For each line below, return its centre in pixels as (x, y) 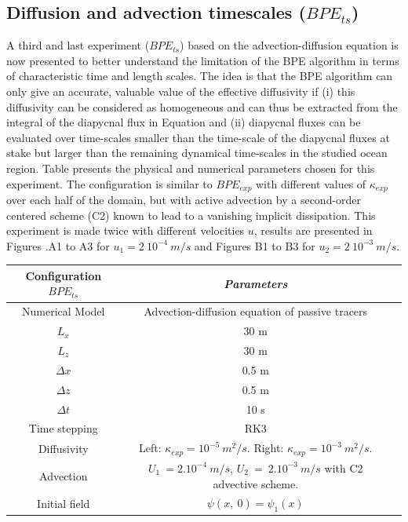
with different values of (311, 183)
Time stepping (63, 428)
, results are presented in (313, 230)
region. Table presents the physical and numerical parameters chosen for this (191, 168)
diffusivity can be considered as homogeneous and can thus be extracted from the (202, 106)
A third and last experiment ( (78, 45)
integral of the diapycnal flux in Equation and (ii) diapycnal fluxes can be (184, 122)
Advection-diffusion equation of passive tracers (256, 311)
